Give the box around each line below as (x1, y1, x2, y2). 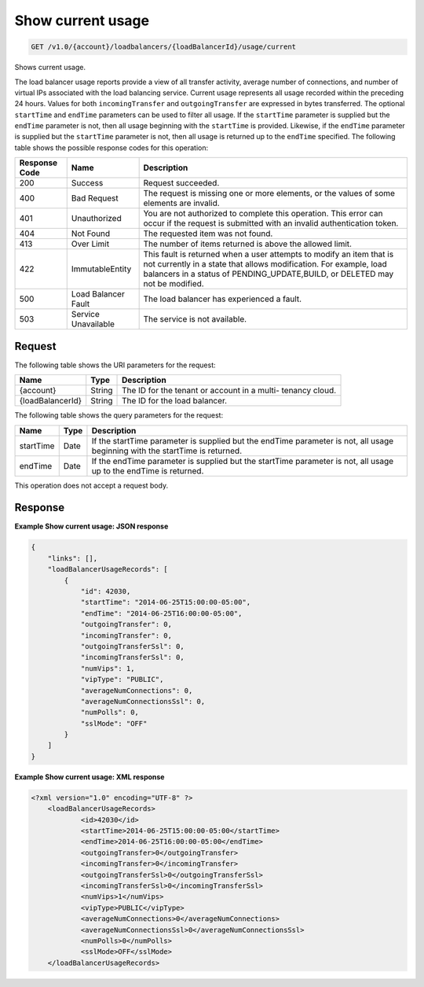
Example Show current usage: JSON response (14, 521, 169, 531)
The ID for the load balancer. (122, 396, 228, 407)
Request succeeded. (143, 178, 220, 189)
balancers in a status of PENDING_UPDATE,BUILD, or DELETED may (143, 268, 394, 279)
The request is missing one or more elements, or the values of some (143, 188, 396, 199)
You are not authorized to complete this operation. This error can (143, 208, 383, 219)
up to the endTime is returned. (91, 465, 204, 476)
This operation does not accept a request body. (14, 481, 169, 490)
